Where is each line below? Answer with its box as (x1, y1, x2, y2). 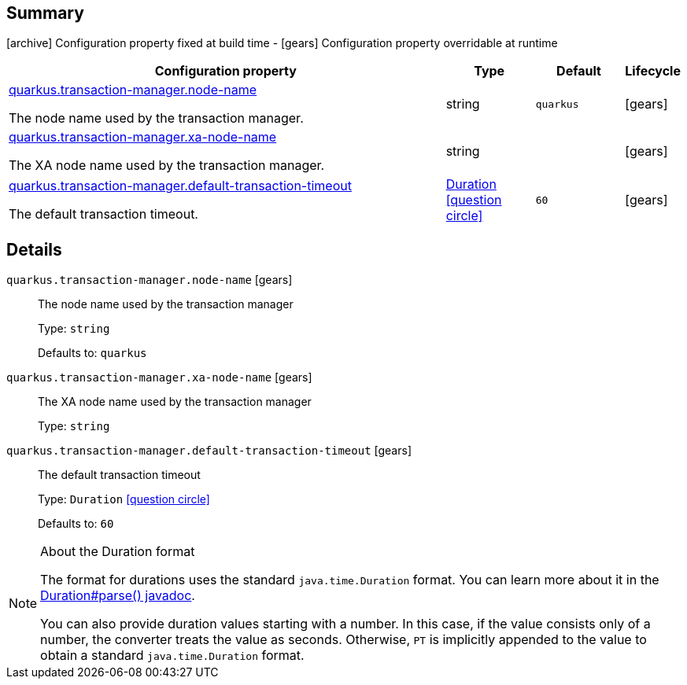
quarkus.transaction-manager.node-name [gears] (6, 273, 293, 287)
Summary (6, 3, 84, 23)
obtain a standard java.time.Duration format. (40, 647, 305, 664)
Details (6, 239, 62, 260)
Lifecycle (625, 63, 681, 79)
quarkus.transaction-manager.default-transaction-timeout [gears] (6, 444, 412, 458)
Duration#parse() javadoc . (40, 587, 195, 604)
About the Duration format (40, 543, 195, 560)
